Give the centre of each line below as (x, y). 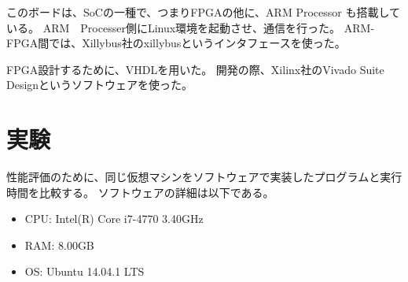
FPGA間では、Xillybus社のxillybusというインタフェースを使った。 (176, 43)
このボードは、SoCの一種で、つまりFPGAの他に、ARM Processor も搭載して (203, 12)
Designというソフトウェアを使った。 (100, 85)
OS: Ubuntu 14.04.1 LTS (85, 271)
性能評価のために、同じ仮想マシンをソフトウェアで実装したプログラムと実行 (204, 177)
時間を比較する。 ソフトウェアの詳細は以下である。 (140, 192)
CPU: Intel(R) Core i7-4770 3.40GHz (114, 219)
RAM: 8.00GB (59, 245)
